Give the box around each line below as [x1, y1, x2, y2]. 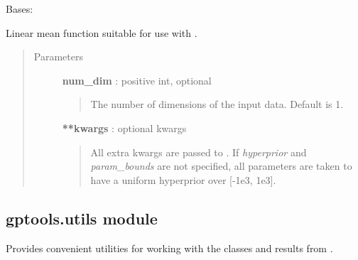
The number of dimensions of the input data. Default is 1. [90, 97, 344, 112]
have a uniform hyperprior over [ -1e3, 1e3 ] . [90, 172, 276, 187]
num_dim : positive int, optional [62, 72, 212, 87]
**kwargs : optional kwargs [62, 120, 187, 135]
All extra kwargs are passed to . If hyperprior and [90, 144, 307, 159]
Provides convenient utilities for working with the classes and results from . [6, 240, 333, 255]
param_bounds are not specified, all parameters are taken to [90, 158, 352, 173]
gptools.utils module [6, 207, 158, 229]
